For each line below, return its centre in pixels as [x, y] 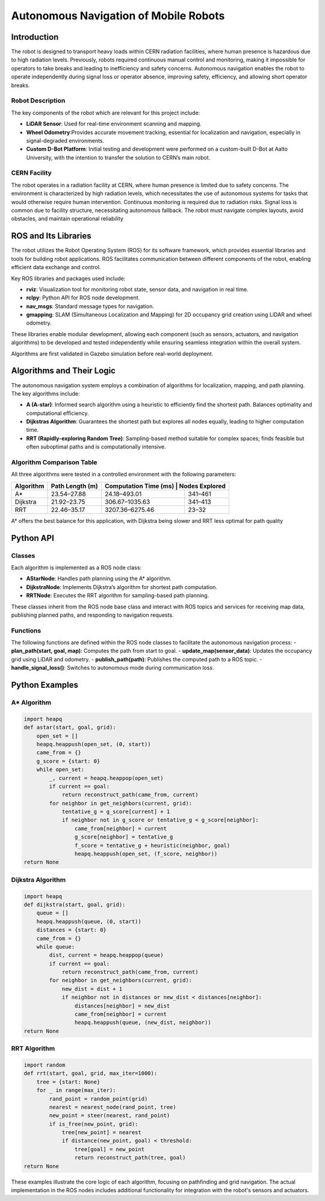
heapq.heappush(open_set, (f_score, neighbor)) [146, 854]
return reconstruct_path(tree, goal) [130, 1158]
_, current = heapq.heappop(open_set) [106, 778]
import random [45, 1065]
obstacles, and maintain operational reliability [67, 219]
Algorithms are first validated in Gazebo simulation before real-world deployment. [112, 354]
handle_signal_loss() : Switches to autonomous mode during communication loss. [113, 668]
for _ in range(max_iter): [76, 1090]
